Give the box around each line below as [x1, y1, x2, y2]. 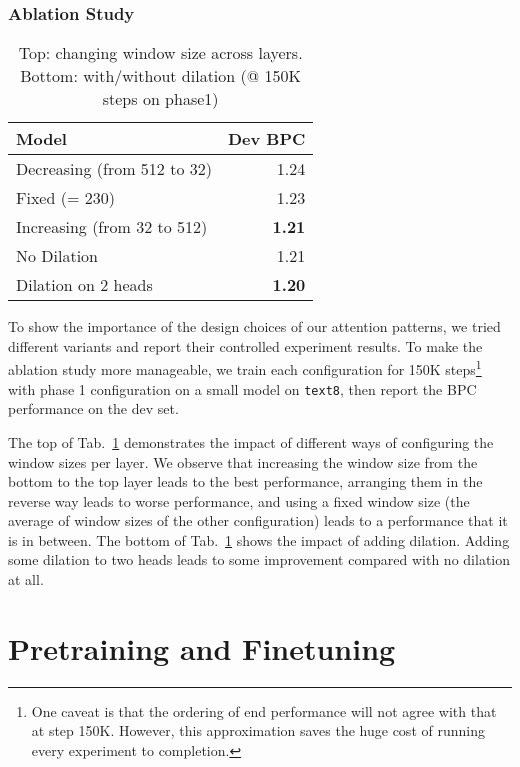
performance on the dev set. [8, 398, 179, 419]
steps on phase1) [102, 87, 219, 111]
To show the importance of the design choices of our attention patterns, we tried [8, 316, 501, 337]
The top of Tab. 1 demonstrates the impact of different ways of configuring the [8, 431, 494, 452]
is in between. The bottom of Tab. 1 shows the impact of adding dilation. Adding [8, 529, 510, 550]
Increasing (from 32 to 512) [16, 215, 208, 239]
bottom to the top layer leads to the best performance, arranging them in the [8, 471, 483, 492]
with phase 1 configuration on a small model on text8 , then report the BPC [8, 378, 477, 399]
